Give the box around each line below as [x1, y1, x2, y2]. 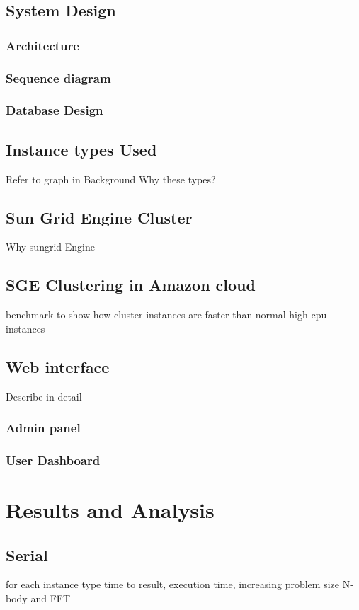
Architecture [6, 36, 79, 54]
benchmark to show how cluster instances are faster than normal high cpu [6, 307, 327, 322]
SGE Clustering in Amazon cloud [6, 274, 256, 296]
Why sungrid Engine [6, 239, 95, 254]
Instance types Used [6, 138, 157, 160]
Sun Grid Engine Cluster [6, 206, 193, 228]
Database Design [6, 101, 103, 119]
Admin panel [6, 419, 81, 437]
